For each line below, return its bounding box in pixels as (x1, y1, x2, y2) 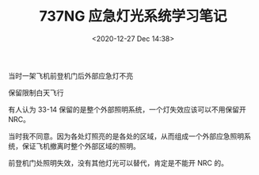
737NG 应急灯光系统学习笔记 (39, 7, 227, 25)
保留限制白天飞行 (8, 88, 64, 97)
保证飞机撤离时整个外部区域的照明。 (21, 141, 140, 150)
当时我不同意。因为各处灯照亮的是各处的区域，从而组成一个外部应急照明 (8, 131, 244, 141)
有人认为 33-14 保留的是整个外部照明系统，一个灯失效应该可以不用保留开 (8, 105, 247, 114)
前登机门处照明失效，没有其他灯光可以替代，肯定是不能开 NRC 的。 (8, 158, 228, 167)
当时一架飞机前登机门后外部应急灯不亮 (8, 70, 133, 80)
